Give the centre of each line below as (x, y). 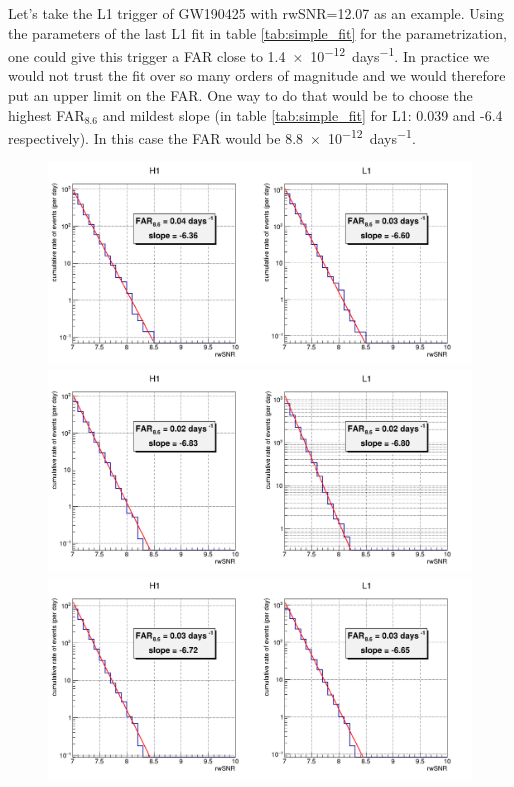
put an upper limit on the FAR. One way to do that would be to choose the (240, 95)
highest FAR (46, 114)
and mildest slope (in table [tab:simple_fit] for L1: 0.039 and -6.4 (302, 114)
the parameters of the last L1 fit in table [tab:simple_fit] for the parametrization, (257, 32)
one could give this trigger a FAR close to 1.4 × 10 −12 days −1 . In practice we (249, 54)
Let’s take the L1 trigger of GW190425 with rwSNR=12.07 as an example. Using (256, 13)
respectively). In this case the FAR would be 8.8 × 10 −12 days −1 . (212, 136)
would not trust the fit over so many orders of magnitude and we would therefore (257, 75)
